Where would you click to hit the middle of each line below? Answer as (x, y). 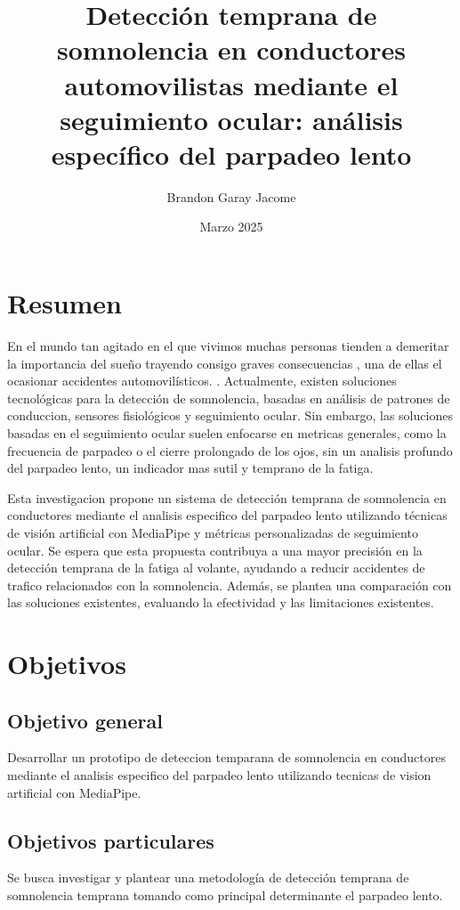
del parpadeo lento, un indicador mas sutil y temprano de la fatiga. (190, 468)
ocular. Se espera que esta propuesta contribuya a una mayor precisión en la (215, 550)
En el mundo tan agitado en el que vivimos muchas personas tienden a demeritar (228, 345)
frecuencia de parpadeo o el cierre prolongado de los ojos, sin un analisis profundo (230, 450)
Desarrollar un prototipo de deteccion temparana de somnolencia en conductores (226, 757)
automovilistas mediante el (231, 84)
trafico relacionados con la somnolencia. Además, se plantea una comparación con (230, 585)
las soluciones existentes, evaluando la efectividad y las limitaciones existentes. (221, 602)
